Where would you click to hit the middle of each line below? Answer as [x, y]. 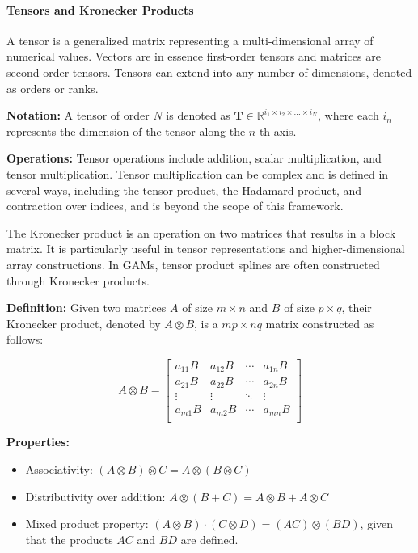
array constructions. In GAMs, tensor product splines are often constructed [193, 264]
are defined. [209, 539]
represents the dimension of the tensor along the [126, 131]
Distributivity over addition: [95, 496]
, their [357, 308]
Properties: [38, 442]
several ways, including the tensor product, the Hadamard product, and [184, 190]
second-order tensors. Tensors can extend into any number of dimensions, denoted [209, 72]
